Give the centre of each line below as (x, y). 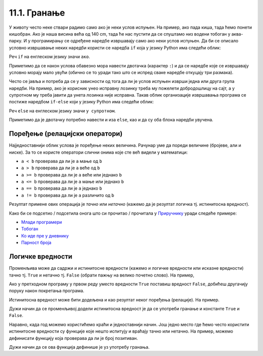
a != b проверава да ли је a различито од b (68, 195)
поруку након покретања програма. (47, 291)
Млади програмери (42, 222)
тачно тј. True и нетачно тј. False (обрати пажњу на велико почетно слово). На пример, (102, 275)
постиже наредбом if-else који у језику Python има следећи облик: (81, 102)
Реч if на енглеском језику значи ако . (49, 57)
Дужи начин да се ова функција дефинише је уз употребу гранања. (79, 347)
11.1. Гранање (37, 13)
